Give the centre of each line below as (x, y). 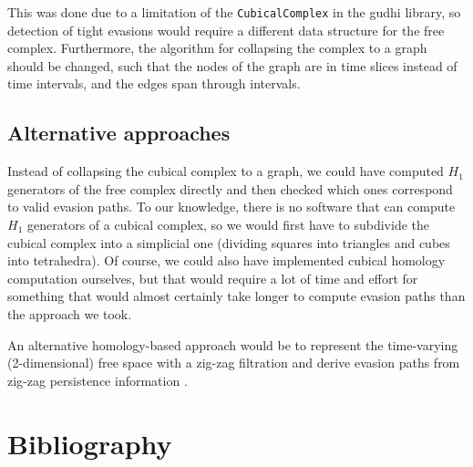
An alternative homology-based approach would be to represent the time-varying (233, 344)
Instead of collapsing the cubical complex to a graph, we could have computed (226, 171)
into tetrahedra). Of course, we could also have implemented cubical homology (226, 260)
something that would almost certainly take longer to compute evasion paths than (236, 296)
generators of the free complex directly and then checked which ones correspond (230, 188)
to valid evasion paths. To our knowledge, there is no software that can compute (231, 207)
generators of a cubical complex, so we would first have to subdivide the (228, 225)
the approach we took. (70, 313)
